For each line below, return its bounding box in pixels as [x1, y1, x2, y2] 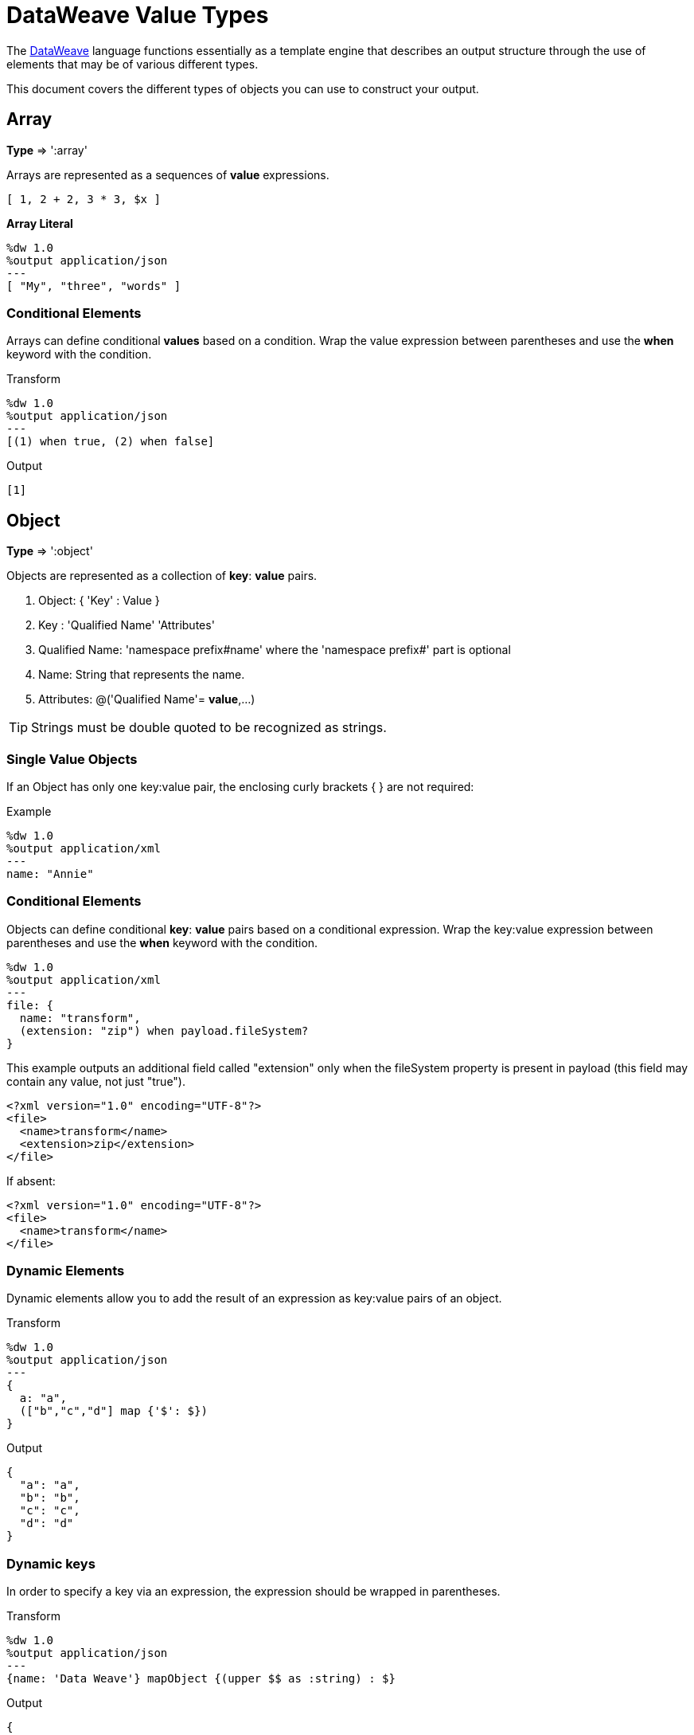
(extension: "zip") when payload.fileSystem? [19, 1024, 309, 1037]
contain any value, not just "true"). [6, 1074, 185, 1088]
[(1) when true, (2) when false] [6, 435, 215, 448]
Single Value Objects [6, 750, 138, 767]
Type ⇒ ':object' [6, 544, 93, 558]
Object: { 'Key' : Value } [38, 593, 160, 608]
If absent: [6, 1173, 56, 1188]
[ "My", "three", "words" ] [6, 279, 181, 292]
